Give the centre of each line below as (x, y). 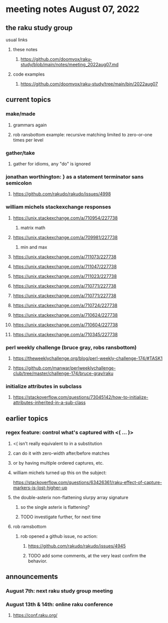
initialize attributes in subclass (44, 386)
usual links (17, 40)
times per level (28, 140)
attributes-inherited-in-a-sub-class (49, 402)
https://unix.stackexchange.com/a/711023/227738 (65, 276)
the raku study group (39, 28)
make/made (21, 114)
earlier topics (27, 418)
